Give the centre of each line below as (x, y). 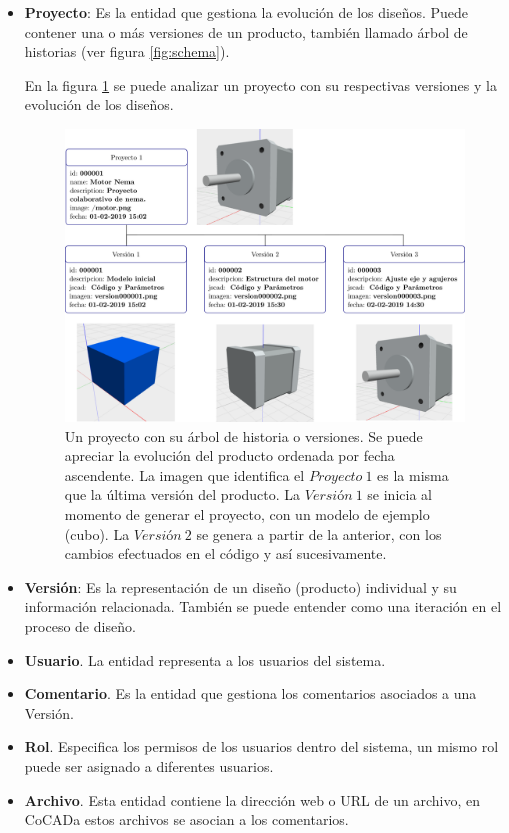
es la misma (413, 474)
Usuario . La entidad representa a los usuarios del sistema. (205, 659)
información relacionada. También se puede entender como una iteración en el (263, 606)
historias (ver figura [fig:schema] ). (127, 51)
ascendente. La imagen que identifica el (184, 474)
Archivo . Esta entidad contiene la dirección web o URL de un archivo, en (252, 799)
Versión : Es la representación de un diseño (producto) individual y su (240, 586)
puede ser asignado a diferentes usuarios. (149, 765)
